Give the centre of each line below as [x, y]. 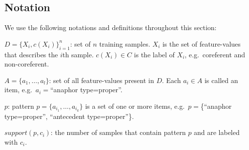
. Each [171, 80]
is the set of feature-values [201, 43]
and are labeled [217, 132]
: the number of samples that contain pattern [118, 132]
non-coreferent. [27, 64]
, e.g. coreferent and [215, 54]
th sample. [78, 54]
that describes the [31, 54]
